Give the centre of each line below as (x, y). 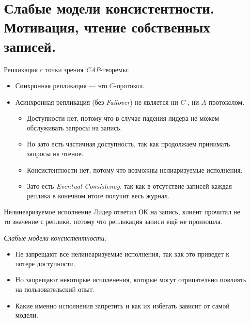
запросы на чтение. (55, 153)
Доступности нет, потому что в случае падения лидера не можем (123, 118)
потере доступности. (45, 263)
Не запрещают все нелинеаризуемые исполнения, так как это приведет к (122, 254)
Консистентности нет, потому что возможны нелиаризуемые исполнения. (135, 170)
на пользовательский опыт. (55, 289)
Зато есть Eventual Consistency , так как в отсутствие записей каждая (129, 186)
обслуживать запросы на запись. (74, 127)
